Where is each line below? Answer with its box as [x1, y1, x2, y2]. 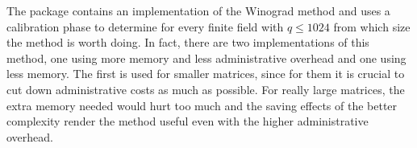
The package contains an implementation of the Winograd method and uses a [6, 2, 390, 18]
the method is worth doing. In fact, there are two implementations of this [6, 34, 369, 51]
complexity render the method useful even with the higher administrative [6, 113, 369, 129]
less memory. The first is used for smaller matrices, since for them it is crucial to [6, 65, 405, 82]
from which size [333, 18, 411, 35]
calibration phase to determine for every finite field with [6, 18, 284, 35]
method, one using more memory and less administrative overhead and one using [6, 49, 407, 66]
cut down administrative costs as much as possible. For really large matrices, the [6, 80, 405, 97]
